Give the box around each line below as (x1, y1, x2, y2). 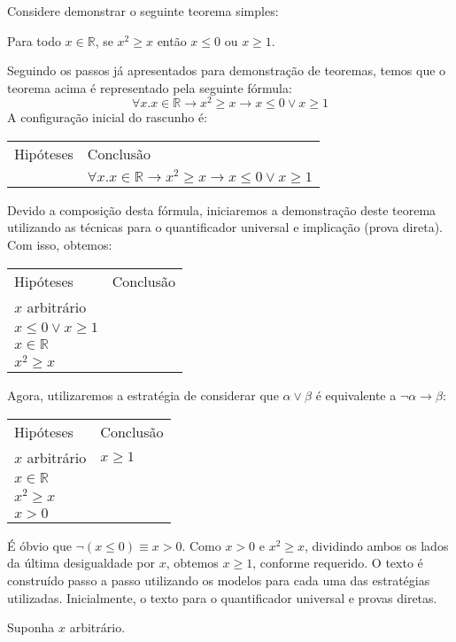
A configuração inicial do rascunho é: (7, 108, 208, 127)
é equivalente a (315, 386, 397, 405)
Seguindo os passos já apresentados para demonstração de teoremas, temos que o (7, 61, 446, 80)
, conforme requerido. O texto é (252, 553, 423, 572)
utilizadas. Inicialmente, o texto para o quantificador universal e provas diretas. (7, 588, 437, 607)
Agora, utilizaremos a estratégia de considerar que (7, 386, 279, 405)
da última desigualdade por (7, 553, 155, 572)
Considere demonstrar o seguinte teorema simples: (7, 2, 279, 19)
